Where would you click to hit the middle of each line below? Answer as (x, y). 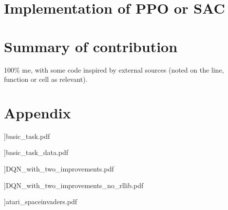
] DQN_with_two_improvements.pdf (59, 169)
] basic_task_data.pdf (36, 152)
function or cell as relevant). (46, 79)
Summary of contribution (91, 46)
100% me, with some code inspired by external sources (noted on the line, (114, 69)
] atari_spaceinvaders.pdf (40, 201)
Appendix (38, 112)
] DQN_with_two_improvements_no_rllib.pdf (74, 185)
